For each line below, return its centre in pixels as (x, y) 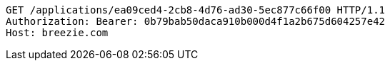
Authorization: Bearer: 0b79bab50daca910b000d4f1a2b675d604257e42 (196, 21)
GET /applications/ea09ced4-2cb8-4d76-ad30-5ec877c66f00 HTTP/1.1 (196, 10)
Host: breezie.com (57, 33)
